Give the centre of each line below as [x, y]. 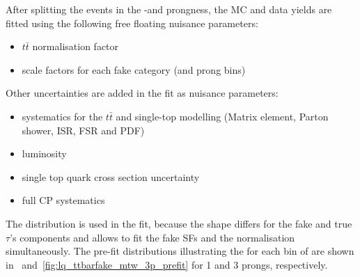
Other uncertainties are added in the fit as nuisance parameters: [142, 93]
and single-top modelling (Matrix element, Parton [222, 116]
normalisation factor [76, 46]
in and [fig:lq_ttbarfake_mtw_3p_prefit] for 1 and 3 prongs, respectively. [167, 264]
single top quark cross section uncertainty [111, 176]
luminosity [44, 153]
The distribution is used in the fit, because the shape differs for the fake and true [179, 223]
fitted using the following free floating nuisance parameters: [132, 23]
